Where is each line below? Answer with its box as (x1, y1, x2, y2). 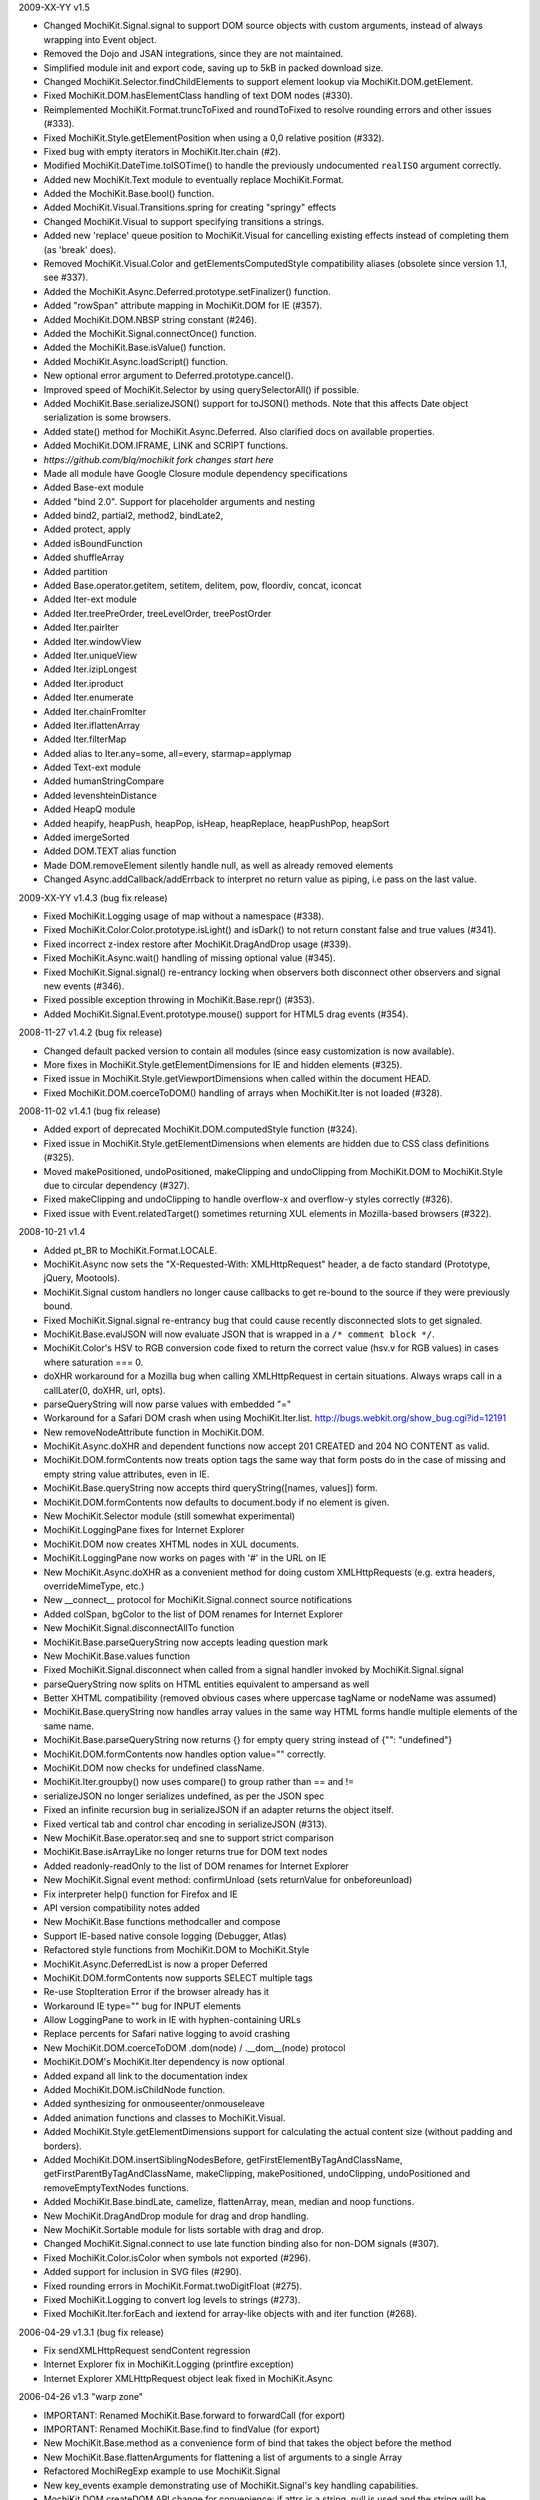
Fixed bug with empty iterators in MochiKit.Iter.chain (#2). (43, 145, 282, 157)
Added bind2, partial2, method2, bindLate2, (43, 510, 224, 522)
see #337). (43, 271, 89, 284)
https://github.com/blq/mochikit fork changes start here (43, 453, 274, 465)
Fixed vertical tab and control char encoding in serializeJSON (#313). (43, 1818, 328, 1830)
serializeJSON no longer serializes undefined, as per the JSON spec (43, 1790, 325, 1802)
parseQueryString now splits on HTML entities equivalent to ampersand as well (43, 1678, 370, 1690)
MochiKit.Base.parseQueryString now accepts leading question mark (43, 1636, 329, 1648)
